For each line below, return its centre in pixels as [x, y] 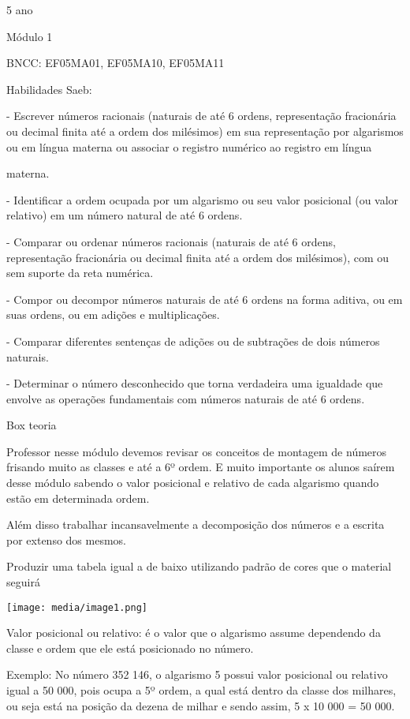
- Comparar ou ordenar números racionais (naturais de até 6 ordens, [171, 241]
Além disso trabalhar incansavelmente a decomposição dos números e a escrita [196, 524]
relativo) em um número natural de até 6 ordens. [125, 215]
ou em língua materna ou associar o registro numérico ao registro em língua [189, 146]
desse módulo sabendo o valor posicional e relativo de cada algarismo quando [193, 483]
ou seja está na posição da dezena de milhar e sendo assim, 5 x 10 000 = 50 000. [201, 705]
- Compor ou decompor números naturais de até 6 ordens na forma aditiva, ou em [205, 299]
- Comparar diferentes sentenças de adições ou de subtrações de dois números [193, 341]
